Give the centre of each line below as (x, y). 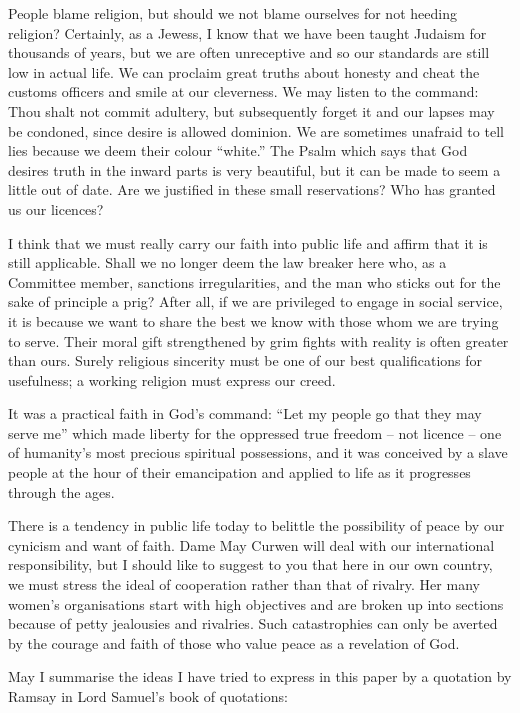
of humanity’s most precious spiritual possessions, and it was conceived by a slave (258, 452)
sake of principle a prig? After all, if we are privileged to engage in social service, (255, 301)
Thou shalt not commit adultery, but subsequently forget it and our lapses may (251, 110)
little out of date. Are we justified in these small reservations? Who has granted (252, 189)
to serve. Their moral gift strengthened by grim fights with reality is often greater (258, 340)
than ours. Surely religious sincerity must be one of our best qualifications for (245, 360)
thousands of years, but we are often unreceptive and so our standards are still (249, 52)
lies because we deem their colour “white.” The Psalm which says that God (238, 150)
